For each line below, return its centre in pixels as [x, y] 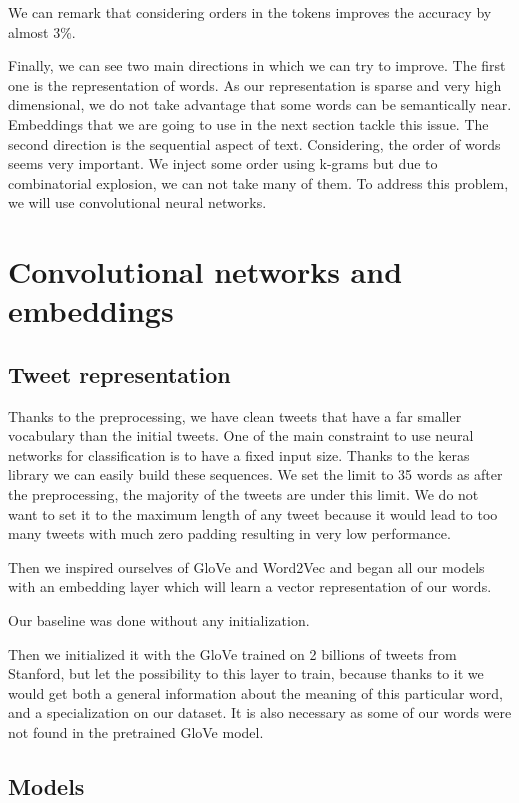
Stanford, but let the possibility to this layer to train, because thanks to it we [246, 673]
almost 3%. [42, 31]
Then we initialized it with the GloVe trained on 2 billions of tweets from [232, 653]
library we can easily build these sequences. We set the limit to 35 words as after [255, 474]
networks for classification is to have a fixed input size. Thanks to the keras [239, 454]
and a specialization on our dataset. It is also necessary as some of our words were [260, 712]
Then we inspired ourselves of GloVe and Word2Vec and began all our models [246, 566]
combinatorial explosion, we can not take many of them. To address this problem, [258, 182]
